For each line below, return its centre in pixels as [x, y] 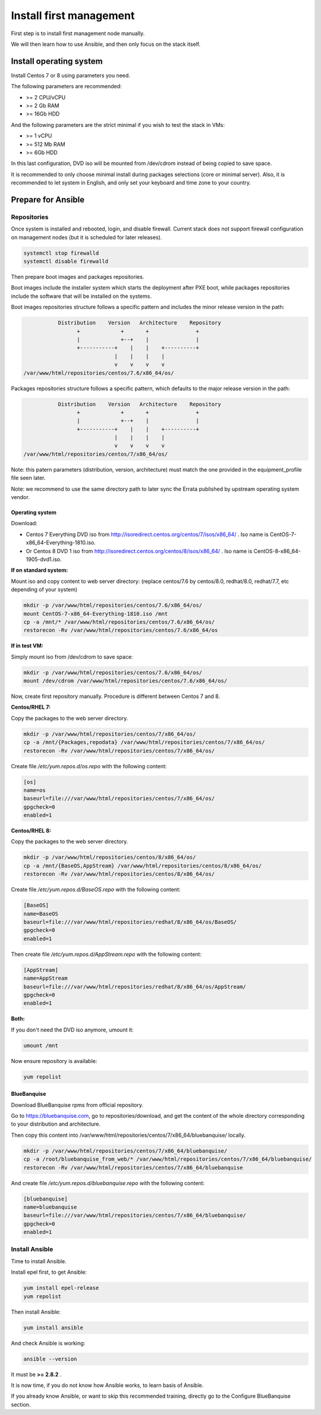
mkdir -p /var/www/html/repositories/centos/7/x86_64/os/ [110, 734]
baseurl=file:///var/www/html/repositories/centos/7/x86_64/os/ [119, 799]
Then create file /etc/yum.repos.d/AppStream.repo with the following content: [106, 954]
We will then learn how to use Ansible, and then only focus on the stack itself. [106, 44]
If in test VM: [27, 646]
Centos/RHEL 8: [31, 831]
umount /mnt [41, 1045]
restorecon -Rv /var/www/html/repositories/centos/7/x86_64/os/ [119, 751]
